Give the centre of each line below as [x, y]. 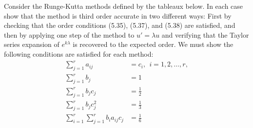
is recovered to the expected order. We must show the [153, 44]
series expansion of [32, 44]
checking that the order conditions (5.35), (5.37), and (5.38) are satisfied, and [120, 25]
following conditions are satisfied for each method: [79, 53]
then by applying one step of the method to [69, 34]
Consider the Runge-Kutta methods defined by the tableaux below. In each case [124, 6]
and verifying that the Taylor [205, 34]
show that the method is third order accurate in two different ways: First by [118, 15]
